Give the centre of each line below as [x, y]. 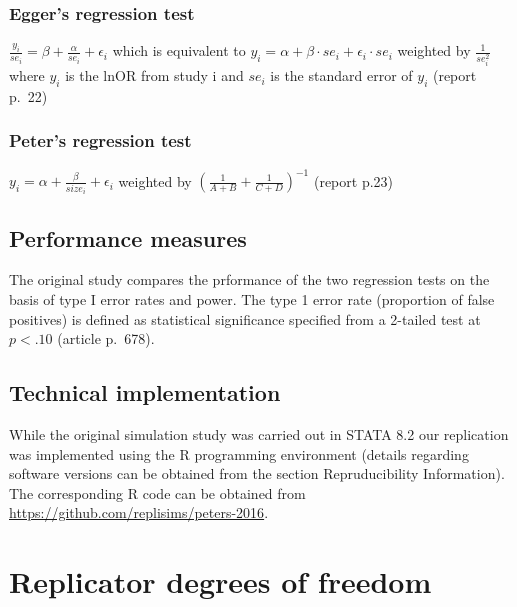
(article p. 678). [106, 338]
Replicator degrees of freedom [220, 581]
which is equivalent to [179, 50]
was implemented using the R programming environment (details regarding [239, 453]
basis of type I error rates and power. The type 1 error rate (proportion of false [252, 298]
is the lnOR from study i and [154, 75]
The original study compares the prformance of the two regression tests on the [249, 279]
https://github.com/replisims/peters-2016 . [139, 512]
